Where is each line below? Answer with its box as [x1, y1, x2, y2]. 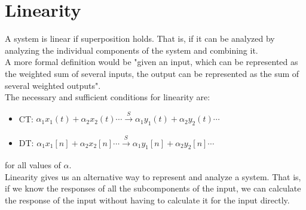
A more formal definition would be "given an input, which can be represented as [5, 55, 298, 68]
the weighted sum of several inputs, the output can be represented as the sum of [5, 67, 299, 79]
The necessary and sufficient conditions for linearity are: [5, 91, 210, 103]
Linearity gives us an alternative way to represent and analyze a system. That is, [5, 170, 301, 183]
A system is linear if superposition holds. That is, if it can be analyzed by [5, 32, 275, 45]
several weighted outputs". [5, 79, 101, 91]
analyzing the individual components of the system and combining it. [5, 44, 258, 56]
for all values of [5, 159, 61, 171]
